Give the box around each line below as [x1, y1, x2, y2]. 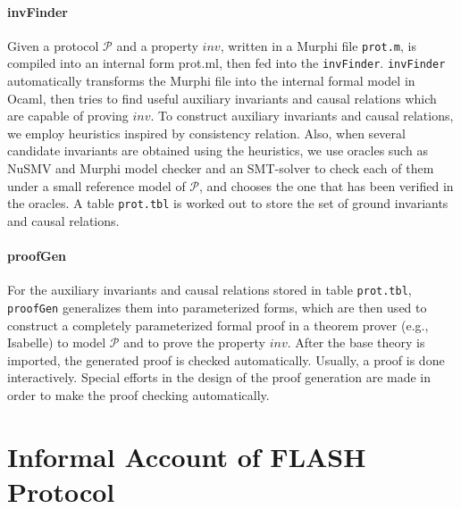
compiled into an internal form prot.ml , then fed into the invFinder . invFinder [7, 54, 446, 72]
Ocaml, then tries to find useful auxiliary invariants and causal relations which [7, 88, 437, 107]
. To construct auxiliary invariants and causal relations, [150, 106, 454, 125]
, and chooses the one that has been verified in [199, 176, 454, 195]
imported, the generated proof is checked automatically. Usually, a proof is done [7, 350, 445, 369]
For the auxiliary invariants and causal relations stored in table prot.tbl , [7, 280, 412, 299]
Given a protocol [7, 36, 99, 54]
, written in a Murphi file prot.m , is [220, 36, 416, 54]
